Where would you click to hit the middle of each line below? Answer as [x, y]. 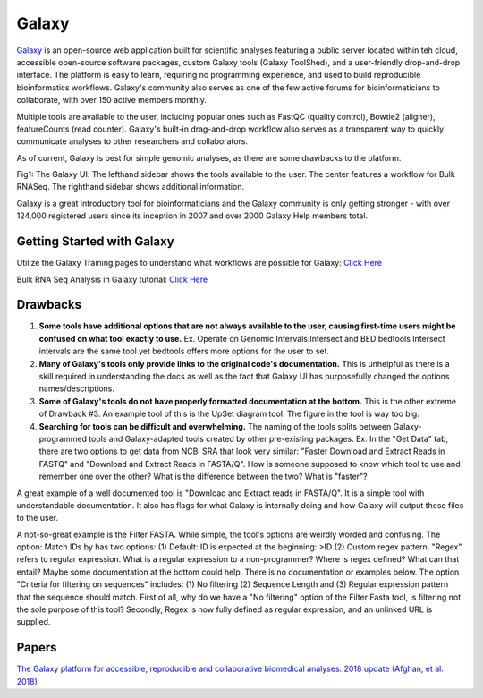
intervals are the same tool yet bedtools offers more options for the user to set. [184, 351]
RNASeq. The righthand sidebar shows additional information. [131, 187]
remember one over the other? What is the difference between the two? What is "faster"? [203, 477]
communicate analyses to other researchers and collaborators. [132, 141]
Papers [37, 647]
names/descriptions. [77, 388]
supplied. [34, 622]
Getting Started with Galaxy [95, 242]
